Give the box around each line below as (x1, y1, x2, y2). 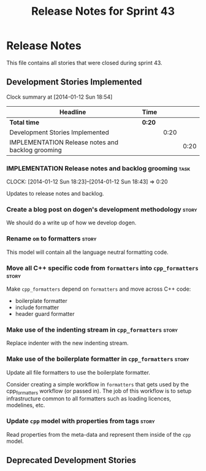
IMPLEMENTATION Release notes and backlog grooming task (6, 164, 191, 172)
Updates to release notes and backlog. (6, 190, 104, 197)
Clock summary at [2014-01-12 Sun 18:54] (6, 93, 113, 101)
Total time (9, 118, 40, 126)
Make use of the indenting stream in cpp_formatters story (6, 325, 178, 334)
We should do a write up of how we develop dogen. (6, 219, 137, 226)
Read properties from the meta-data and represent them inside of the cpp (6, 431, 191, 438)
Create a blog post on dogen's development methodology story (6, 205, 197, 213)
